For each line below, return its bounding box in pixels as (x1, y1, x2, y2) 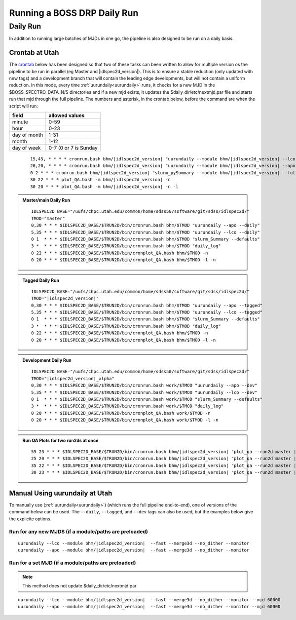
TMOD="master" (31, 215, 65, 221)
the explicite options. (9, 516, 52, 522)
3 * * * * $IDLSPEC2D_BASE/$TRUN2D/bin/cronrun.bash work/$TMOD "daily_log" (31, 403, 224, 409)
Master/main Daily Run (22, 197, 71, 203)
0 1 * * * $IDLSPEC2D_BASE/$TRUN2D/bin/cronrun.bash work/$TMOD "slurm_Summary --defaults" (31, 396, 263, 402)
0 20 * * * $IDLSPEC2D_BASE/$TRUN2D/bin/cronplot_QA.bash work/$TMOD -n (31, 410, 211, 416)
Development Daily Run (22, 357, 72, 363)
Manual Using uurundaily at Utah (9, 489, 112, 497)
